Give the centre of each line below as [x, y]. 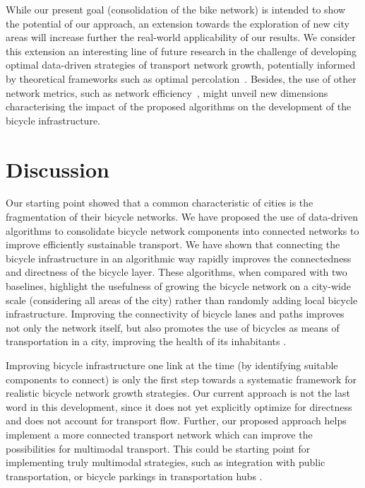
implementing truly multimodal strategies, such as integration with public [166, 462]
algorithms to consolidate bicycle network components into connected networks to [182, 230]
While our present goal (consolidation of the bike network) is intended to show [176, 9]
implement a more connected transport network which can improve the [159, 434]
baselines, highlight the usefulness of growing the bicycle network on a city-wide [178, 286]
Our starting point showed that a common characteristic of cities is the [160, 203]
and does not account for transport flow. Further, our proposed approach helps [176, 420]
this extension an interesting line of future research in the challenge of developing [181, 51]
